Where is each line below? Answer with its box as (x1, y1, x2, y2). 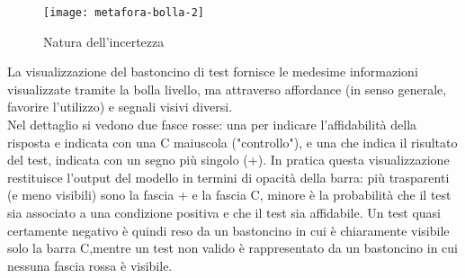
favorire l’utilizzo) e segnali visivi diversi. (7, 97, 233, 116)
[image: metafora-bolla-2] (43, 6, 204, 19)
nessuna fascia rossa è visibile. (7, 256, 173, 274)
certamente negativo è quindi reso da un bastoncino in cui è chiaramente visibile (7, 220, 450, 239)
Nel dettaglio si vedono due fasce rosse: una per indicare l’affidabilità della (7, 115, 417, 134)
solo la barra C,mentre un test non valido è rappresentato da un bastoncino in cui (7, 238, 459, 257)
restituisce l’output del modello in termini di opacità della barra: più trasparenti (7, 167, 450, 186)
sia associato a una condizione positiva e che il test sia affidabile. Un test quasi (7, 203, 442, 221)
